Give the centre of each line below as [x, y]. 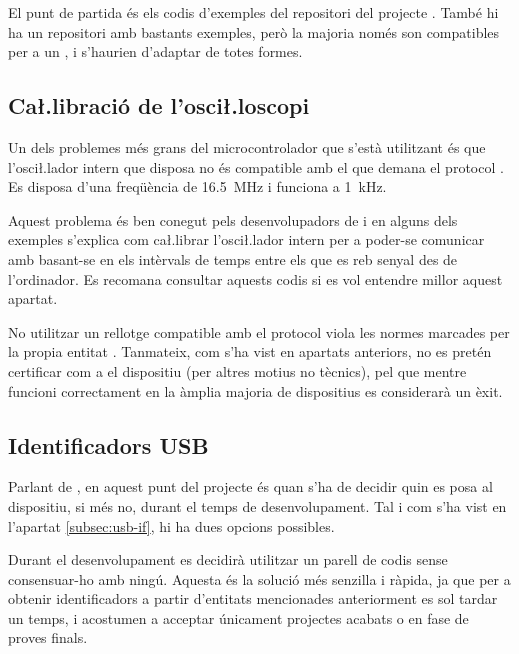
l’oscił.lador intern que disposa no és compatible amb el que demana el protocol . [256, 166]
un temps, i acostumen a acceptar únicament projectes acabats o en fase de [238, 617]
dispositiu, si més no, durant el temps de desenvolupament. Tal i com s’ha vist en [257, 505]
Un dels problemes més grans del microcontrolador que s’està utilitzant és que [247, 146]
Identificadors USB [108, 444]
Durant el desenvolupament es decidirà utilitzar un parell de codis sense [228, 559]
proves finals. [48, 637]
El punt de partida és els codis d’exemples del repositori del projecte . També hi [253, 12]
